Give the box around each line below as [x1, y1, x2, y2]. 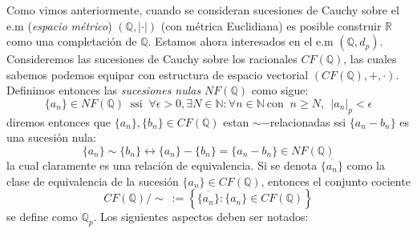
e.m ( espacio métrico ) [6, 17, 112, 34]
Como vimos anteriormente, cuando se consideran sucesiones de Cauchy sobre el [6, 2, 399, 18]
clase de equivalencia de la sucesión [6, 172, 179, 189]
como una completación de [6, 33, 137, 50]
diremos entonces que [6, 113, 111, 130]
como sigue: [251, 82, 309, 98]
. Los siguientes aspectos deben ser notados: [93, 208, 309, 225]
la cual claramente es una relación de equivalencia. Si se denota [6, 156, 318, 173]
